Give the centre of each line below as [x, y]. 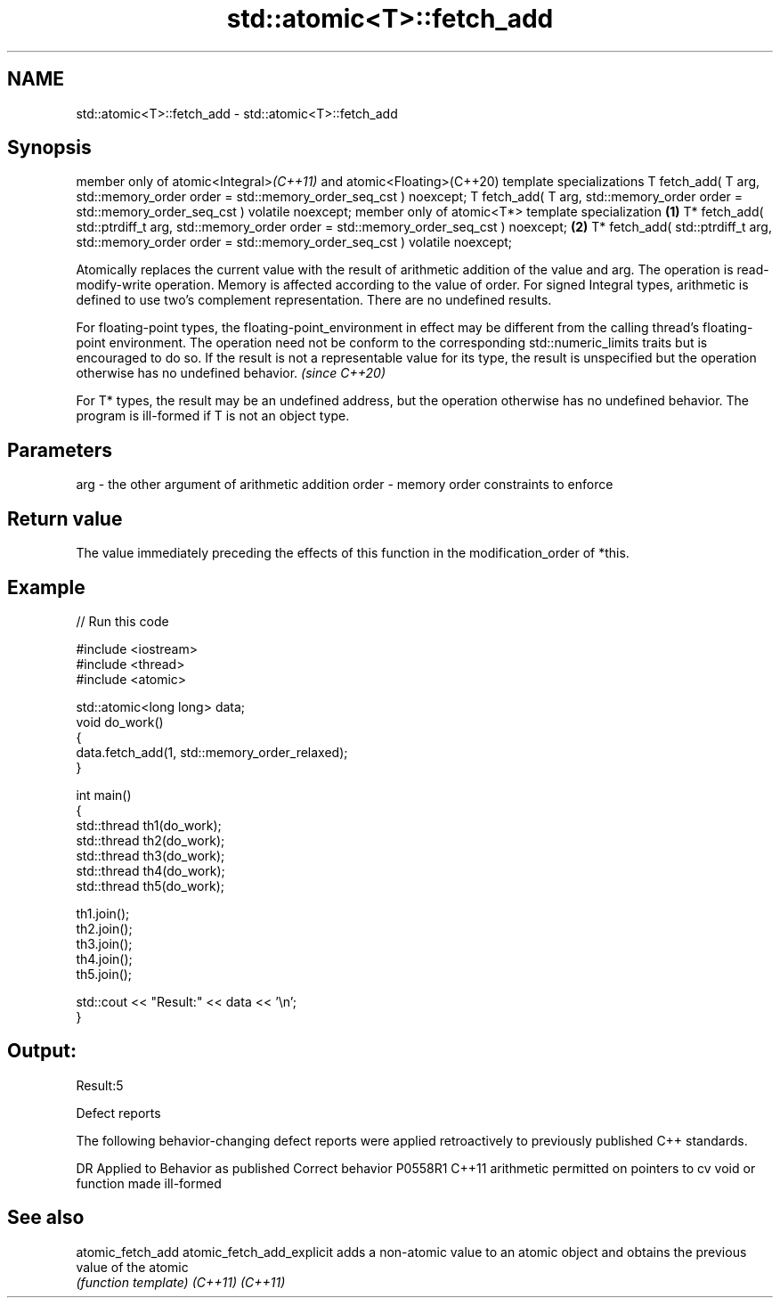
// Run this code [122, 621]
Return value [65, 518]
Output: [42, 1051]
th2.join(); [104, 928]
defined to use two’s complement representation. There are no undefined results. [314, 300]
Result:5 [100, 1085]
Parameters [60, 450]
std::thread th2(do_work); [150, 840]
